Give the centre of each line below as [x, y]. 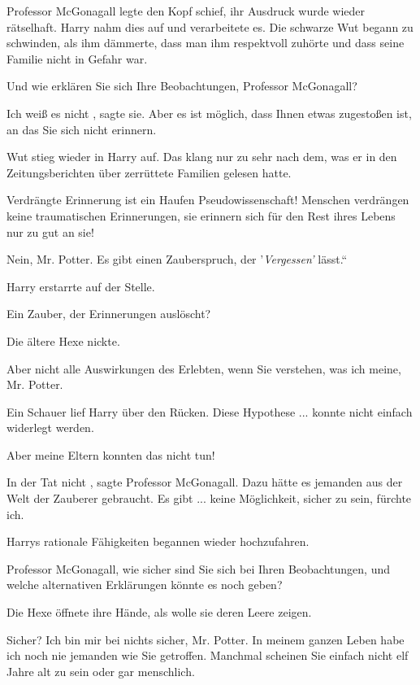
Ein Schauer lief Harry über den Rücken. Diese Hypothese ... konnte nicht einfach [210, 411]
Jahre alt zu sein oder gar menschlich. [101, 671]
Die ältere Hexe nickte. [63, 340]
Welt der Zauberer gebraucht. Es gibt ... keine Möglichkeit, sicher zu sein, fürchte [209, 498]
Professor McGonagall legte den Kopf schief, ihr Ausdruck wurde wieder [186, 11]
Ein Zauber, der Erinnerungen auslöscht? [109, 314]
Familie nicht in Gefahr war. [77, 58]
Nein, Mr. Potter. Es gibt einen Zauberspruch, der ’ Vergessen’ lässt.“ [177, 259]
